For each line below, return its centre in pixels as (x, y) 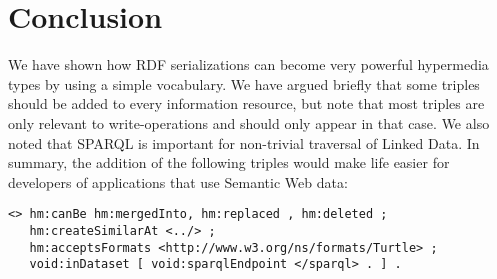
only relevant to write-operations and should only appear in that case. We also (249, 122)
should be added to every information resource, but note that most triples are (246, 103)
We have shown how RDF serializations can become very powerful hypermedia (248, 64)
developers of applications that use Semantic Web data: (178, 181)
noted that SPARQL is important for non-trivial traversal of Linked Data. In (244, 142)
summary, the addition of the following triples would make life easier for (229, 162)
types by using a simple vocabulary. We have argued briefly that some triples (244, 83)
